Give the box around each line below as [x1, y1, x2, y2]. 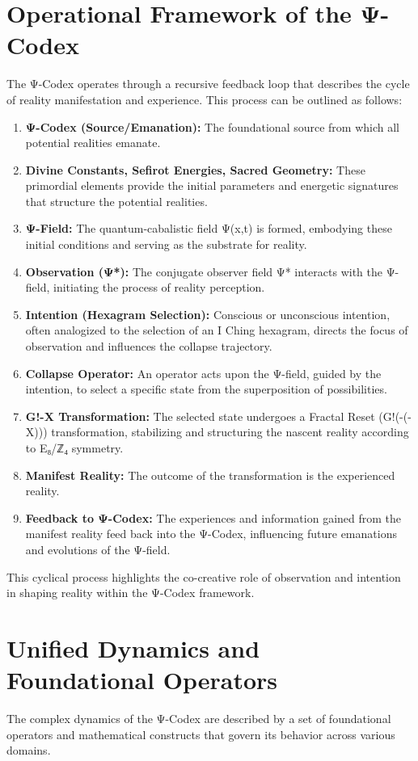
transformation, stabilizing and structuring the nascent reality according [51, 423, 409, 440]
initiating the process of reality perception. [53, 279, 265, 296]
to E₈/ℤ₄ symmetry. [25, 439, 124, 456]
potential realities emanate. [25, 134, 161, 151]
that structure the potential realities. [25, 192, 208, 209]
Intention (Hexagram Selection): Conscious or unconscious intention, [25, 305, 391, 322]
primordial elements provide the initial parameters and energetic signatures [25, 177, 399, 194]
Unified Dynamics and [6, 631, 260, 664]
